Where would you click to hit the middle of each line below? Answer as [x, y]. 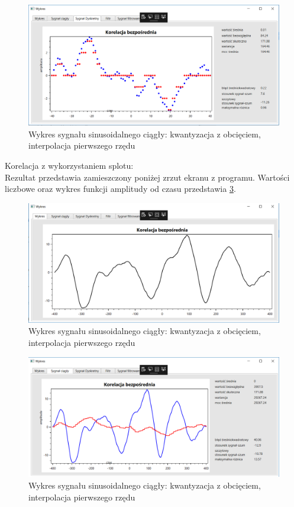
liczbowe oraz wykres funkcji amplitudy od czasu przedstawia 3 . [120, 189]
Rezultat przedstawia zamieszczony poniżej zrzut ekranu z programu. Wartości [147, 177]
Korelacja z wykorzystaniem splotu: [69, 165]
